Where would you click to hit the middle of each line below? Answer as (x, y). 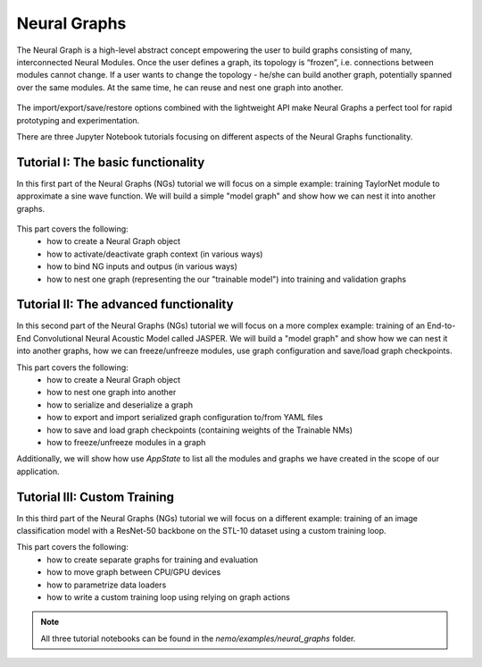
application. (38, 471)
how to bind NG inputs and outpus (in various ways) (142, 266)
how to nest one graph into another (112, 393)
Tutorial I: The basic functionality (111, 162)
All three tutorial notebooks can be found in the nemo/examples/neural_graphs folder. (198, 638)
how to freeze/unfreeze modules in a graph (126, 442)
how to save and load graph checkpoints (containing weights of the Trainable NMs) (199, 430)
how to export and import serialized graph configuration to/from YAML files (185, 418)
